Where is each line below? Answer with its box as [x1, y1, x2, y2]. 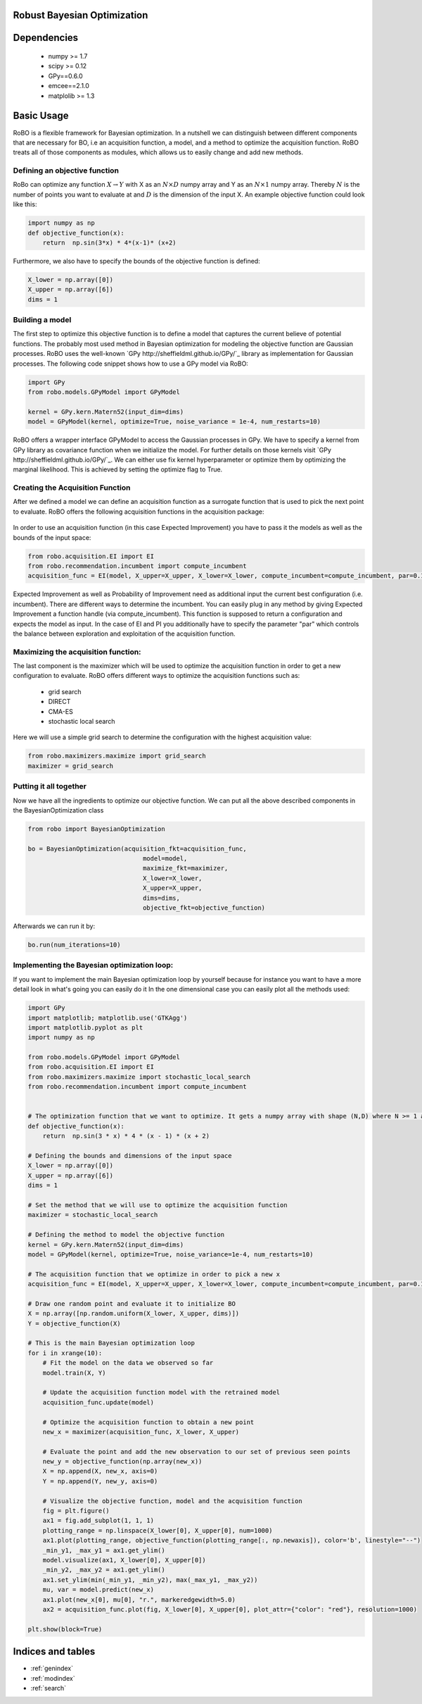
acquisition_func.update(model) [42, 1398, 155, 1406]
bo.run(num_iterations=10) [27, 941, 121, 949]
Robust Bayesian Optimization [13, 9, 148, 21]
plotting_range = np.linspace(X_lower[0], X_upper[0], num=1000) [42, 1526, 273, 1534]
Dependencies [13, 32, 79, 44]
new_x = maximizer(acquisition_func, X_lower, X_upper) [42, 1428, 240, 1436]
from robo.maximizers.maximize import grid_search [27, 752, 207, 760]
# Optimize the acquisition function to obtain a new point [42, 1418, 255, 1426]
